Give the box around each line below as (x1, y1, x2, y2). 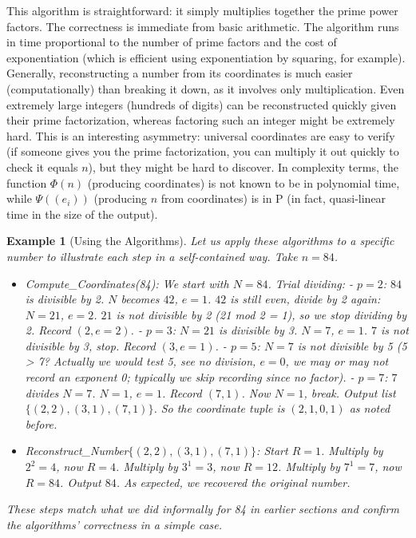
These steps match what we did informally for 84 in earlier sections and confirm (6, 500, 399, 517)
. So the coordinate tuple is (153, 400, 285, 417)
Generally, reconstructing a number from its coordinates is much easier (6, 65, 353, 81)
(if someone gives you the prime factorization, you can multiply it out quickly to (6, 143, 399, 160)
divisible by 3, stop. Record (25, 337, 156, 354)
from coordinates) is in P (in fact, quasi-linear (160, 190, 386, 207)
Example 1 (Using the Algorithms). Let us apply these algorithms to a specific (6, 232, 394, 249)
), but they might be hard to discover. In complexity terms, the (88, 158, 398, 175)
